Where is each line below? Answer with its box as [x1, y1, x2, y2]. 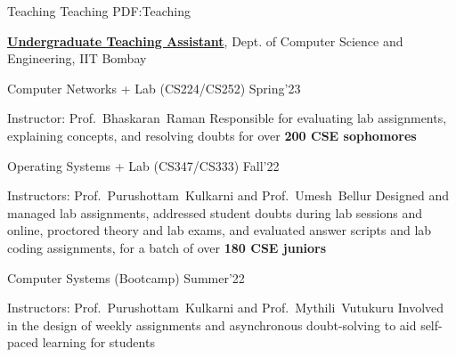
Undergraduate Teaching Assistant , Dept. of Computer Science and [7, 31, 403, 50]
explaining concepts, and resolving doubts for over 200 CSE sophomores [7, 126, 417, 144]
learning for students [42, 333, 155, 352]
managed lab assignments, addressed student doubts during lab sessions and [7, 203, 423, 222]
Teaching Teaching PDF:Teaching [7, 2, 191, 20]
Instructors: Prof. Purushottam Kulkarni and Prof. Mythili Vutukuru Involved [7, 298, 444, 317]
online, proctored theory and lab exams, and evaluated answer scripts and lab [7, 221, 432, 239]
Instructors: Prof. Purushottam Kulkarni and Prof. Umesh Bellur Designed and [7, 186, 450, 205]
